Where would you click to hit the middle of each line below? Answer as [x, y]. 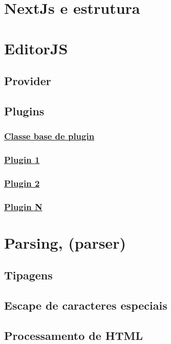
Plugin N [23, 206]
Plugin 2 [22, 183]
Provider [28, 81]
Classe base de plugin [49, 136]
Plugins [24, 110]
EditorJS [36, 48]
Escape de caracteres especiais [86, 305]
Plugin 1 [22, 160]
